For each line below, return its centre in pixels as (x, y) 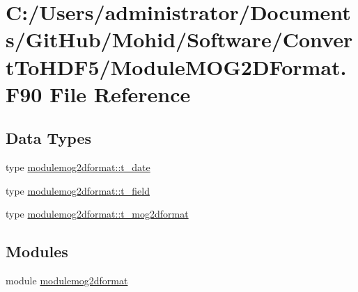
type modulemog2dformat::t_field (78, 190)
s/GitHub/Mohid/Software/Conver (179, 39)
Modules (37, 251)
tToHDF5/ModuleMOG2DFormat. (176, 66)
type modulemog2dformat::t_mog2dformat (97, 214)
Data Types (48, 138)
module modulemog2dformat (67, 281)
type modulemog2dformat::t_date (78, 167)
